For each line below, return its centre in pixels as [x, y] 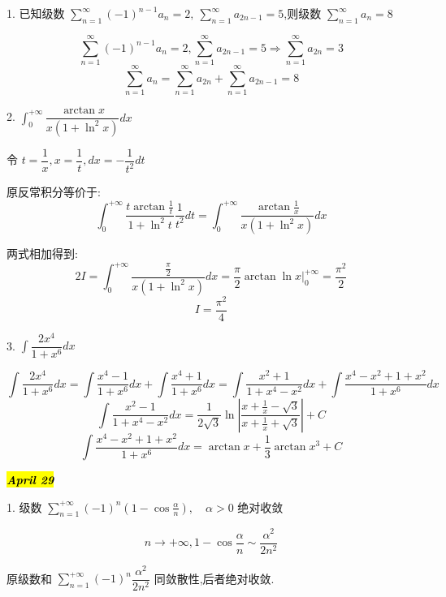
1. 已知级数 [36, 13]
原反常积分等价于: [54, 192]
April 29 [30, 480]
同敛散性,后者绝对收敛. [214, 578]
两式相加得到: [42, 253]
